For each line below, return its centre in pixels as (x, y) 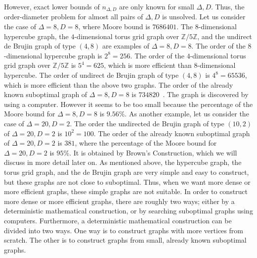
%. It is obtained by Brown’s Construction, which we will (150, 152)
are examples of (126, 46)
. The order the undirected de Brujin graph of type (147, 123)
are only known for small (157, 6)
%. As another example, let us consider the (184, 114)
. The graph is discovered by (206, 94)
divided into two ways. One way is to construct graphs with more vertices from (124, 230)
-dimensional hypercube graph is (53, 55)
